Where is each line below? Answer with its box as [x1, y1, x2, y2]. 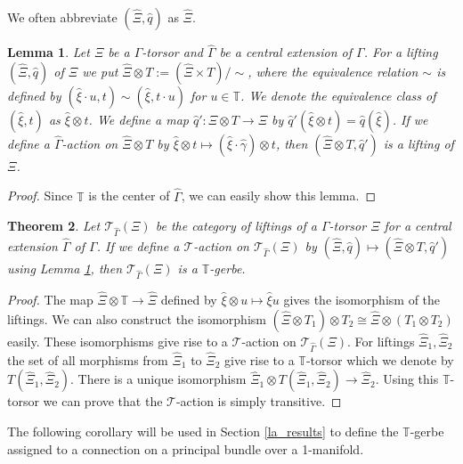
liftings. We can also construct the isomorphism [7, 309, 266, 328]
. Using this [375, 370, 439, 388]
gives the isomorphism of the [283, 289, 441, 308]
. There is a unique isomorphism [70, 370, 247, 388]
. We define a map [88, 110, 189, 128]
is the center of [88, 186, 170, 205]
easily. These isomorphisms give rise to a [7, 331, 228, 350]
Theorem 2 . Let [7, 216, 101, 235]
